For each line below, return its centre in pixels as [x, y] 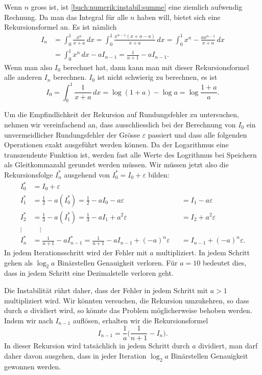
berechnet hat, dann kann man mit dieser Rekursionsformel [156, 67]
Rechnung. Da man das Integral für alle [66, 17]
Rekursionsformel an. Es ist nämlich [61, 27]
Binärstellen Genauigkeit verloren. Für [117, 262]
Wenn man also [28, 67]
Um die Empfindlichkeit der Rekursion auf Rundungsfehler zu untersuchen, [122, 114]
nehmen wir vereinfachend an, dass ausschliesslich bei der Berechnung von [120, 124]
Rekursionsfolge [29, 174]
